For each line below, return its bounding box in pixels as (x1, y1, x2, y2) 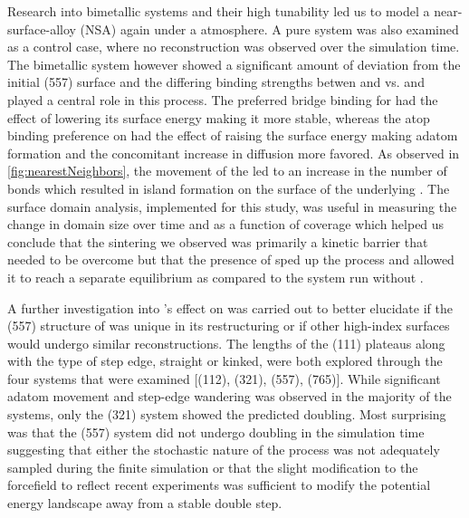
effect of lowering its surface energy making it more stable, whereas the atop (7, 108, 430, 127)
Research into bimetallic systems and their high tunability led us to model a (7, 2, 430, 20)
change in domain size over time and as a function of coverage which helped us (7, 215, 445, 234)
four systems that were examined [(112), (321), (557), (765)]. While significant (7, 369, 441, 388)
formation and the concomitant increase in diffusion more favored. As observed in (7, 143, 460, 162)
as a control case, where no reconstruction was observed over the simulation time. (7, 37, 460, 56)
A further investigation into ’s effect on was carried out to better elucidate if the (7, 298, 453, 317)
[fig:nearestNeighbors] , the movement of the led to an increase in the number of (7, 161, 447, 180)
